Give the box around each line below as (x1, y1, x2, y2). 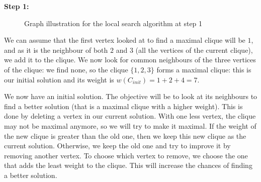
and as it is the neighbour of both (4, 44, 108, 55)
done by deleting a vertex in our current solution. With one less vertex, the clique (4, 111, 256, 121)
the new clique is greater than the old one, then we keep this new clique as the (4, 130, 246, 141)
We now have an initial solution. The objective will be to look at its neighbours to (4, 91, 257, 102)
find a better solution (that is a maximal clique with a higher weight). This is (4, 101, 243, 111)
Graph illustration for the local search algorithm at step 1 (24, 18, 203, 28)
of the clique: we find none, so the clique (4, 64, 128, 74)
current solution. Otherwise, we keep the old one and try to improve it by (4, 140, 231, 151)
